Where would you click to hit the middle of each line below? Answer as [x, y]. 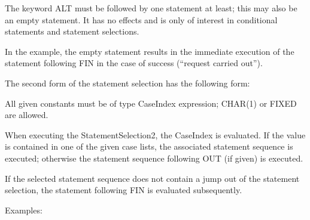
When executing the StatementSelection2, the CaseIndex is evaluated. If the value [155, 134]
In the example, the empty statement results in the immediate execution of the [150, 51]
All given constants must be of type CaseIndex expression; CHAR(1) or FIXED [151, 103]
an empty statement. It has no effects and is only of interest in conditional [141, 19]
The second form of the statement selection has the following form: [127, 83]
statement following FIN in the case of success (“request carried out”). [134, 63]
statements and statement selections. [72, 31]
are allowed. [27, 115]
